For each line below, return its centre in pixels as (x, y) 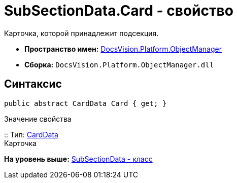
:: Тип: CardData (31, 134)
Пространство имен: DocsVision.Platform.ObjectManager (123, 49)
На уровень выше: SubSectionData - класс (78, 159)
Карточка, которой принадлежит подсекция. (81, 33)
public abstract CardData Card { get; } (86, 103)
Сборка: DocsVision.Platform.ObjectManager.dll (119, 64)
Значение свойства (38, 119)
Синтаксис (33, 84)
